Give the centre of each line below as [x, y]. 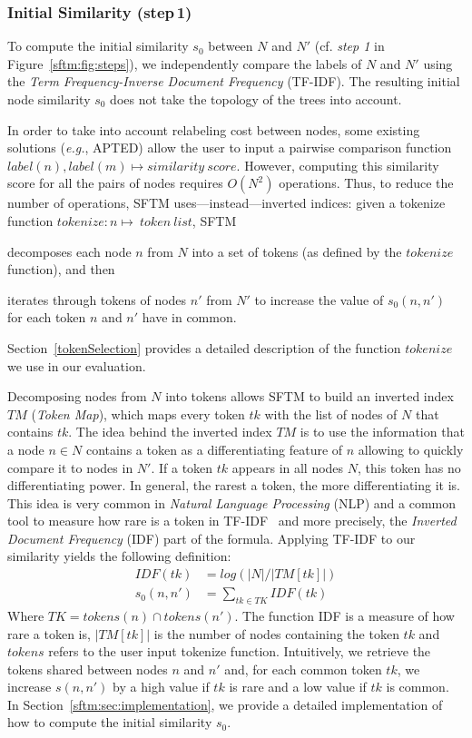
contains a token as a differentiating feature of [214, 449]
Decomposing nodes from [77, 396]
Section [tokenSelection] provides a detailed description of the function [204, 347]
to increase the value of [319, 299]
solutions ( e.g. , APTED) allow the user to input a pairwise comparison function [230, 148]
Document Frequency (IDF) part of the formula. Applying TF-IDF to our [211, 538]
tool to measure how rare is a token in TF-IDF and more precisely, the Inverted [232, 521]
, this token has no [409, 467]
